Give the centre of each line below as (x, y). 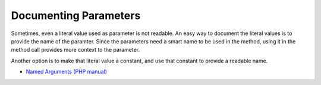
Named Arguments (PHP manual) (66, 72)
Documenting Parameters (76, 15)
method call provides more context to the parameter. (75, 50)
